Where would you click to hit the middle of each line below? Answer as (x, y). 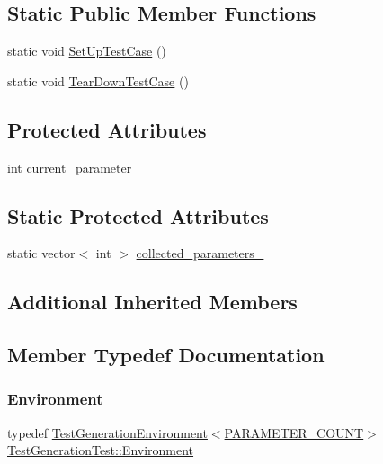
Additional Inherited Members (152, 302)
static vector (41, 253)
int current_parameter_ (74, 167)
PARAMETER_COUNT (294, 432)
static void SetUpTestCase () (87, 51)
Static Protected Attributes (138, 215)
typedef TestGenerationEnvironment (107, 432)
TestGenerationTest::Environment (101, 450)
